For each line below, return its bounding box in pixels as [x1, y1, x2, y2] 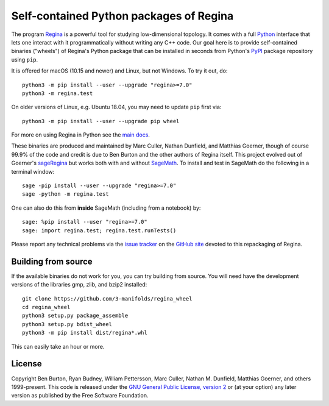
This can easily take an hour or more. [11, 343, 105, 350]
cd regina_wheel [22, 304, 71, 311]
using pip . [11, 55, 38, 63]
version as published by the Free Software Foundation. [11, 392, 149, 399]
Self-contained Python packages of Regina [11, 9, 234, 23]
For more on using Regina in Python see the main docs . [11, 131, 150, 138]
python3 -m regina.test [22, 90, 93, 97]
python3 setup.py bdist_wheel [22, 321, 113, 327]
